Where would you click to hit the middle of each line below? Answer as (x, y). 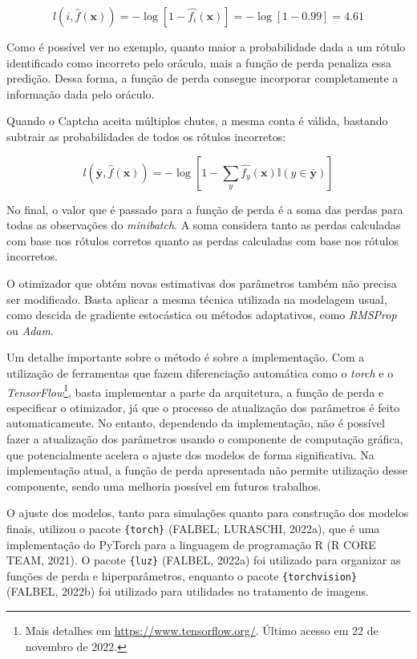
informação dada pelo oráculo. (81, 93)
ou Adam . (30, 330)
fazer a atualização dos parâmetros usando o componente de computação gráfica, (205, 438)
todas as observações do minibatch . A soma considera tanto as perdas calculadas (204, 225)
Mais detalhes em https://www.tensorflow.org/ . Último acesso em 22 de (202, 631)
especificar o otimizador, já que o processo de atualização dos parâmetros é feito (203, 407)
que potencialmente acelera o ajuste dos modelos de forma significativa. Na (190, 454)
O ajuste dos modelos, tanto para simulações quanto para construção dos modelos (208, 513)
